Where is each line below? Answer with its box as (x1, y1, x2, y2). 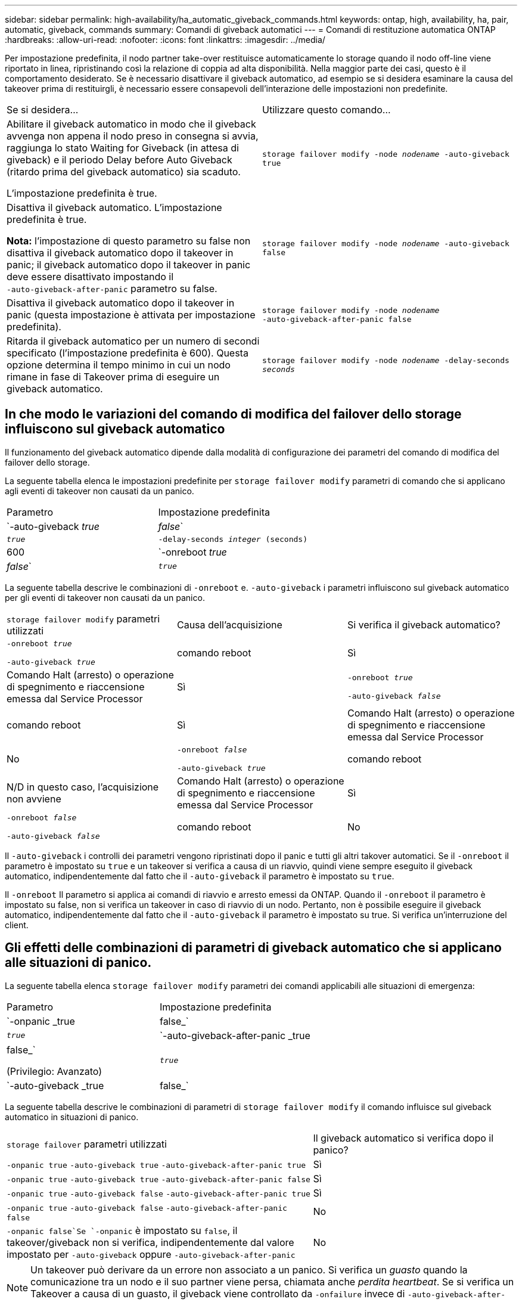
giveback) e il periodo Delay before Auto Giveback (7, 154, 232, 166)
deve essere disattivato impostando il (7, 271, 174, 283)
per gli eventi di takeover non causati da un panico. (5, 592, 205, 603)
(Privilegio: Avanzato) (7, 1065, 102, 1077)
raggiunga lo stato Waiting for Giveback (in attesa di (7, 142, 239, 154)
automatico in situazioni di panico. (5, 1111, 139, 1122)
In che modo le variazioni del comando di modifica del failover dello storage (5, 407, 462, 422)
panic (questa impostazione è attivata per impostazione (7, 309, 256, 321)
